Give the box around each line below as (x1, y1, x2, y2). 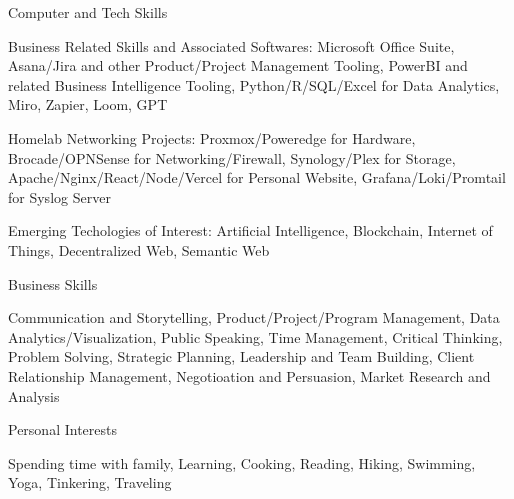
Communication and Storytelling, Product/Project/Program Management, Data (8, 307, 500, 328)
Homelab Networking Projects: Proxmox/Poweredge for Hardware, (8, 127, 416, 148)
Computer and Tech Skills (8, 2, 168, 22)
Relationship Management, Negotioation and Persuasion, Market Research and (8, 365, 491, 386)
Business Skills (8, 273, 98, 294)
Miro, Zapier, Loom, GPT (8, 94, 168, 115)
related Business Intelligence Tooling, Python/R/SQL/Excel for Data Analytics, (8, 74, 500, 95)
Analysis (8, 385, 60, 406)
